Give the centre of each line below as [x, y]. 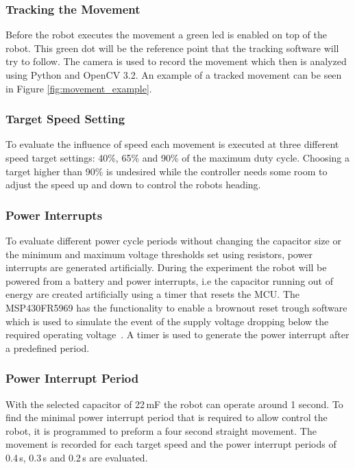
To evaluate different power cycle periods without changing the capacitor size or [173, 240]
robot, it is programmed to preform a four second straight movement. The [161, 430]
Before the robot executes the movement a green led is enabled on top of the [167, 35]
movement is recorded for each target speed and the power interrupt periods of [171, 444]
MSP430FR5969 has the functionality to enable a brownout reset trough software [176, 307]
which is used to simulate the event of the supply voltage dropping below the [167, 321]
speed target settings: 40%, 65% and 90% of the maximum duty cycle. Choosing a [177, 157]
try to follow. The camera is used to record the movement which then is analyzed [176, 61]
